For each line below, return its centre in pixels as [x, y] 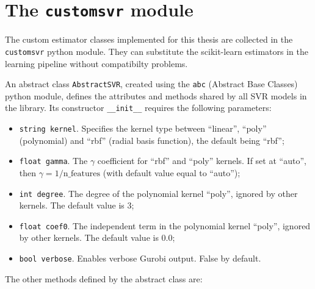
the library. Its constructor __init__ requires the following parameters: [138, 108]
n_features [82, 173]
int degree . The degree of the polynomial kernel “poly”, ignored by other [158, 193]
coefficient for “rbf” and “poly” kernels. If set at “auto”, [202, 161]
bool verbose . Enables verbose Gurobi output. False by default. [140, 258]
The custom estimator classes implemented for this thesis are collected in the [149, 39]
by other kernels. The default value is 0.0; [97, 237]
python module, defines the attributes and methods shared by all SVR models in [156, 95]
